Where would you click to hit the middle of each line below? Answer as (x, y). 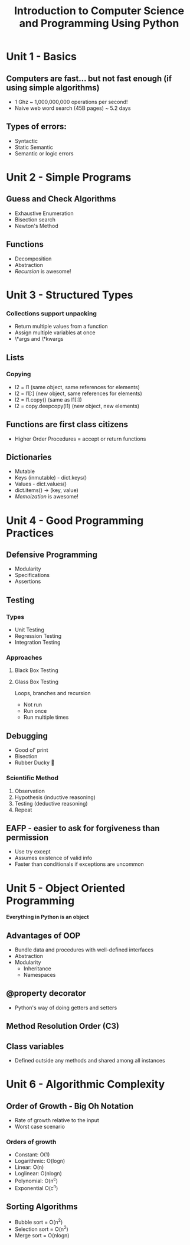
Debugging (27, 736)
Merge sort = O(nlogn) (42, 1235)
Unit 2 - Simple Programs (69, 177)
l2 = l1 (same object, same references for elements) (77, 387)
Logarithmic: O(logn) (40, 1161)
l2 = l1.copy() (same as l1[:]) (48, 399)
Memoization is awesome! (46, 497)
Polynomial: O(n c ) (36, 1181)
